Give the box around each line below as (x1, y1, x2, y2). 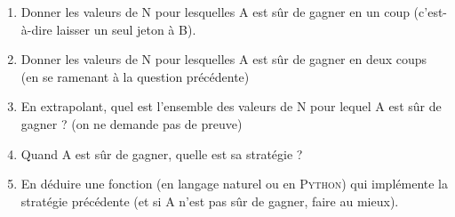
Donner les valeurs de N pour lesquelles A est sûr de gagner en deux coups (20, 50, 427, 68)
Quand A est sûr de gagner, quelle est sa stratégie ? (20, 144, 303, 163)
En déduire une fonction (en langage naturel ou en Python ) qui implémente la (20, 174, 448, 193)
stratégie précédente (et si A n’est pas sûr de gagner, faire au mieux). (20, 191, 399, 210)
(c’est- (413, 3, 448, 20)
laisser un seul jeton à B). (56, 20, 196, 38)
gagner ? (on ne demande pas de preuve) (20, 114, 243, 133)
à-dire (20, 20, 52, 38)
